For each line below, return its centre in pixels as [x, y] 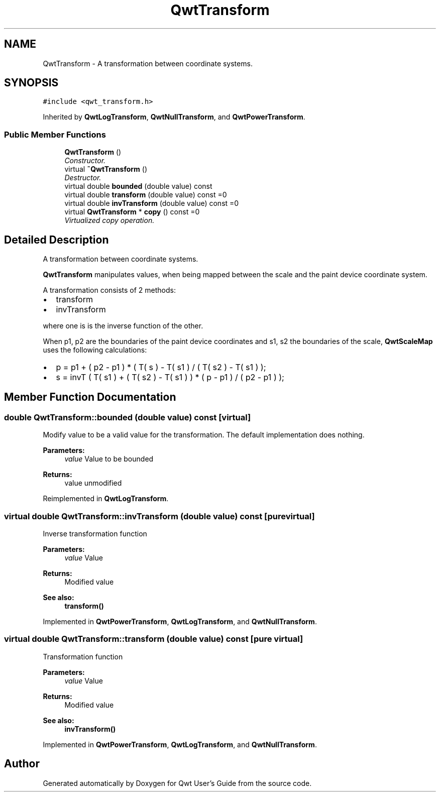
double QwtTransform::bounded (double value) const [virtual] [128, 417]
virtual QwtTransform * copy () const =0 [132, 212]
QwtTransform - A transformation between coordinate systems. [148, 63]
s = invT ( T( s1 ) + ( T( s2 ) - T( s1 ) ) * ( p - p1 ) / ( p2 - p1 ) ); [170, 377]
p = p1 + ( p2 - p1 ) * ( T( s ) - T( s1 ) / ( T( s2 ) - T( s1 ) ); [161, 367]
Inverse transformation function [95, 534]
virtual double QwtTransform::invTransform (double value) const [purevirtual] [159, 516]
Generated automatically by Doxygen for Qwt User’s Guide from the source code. [177, 783]
